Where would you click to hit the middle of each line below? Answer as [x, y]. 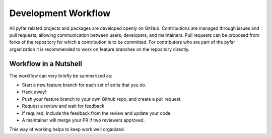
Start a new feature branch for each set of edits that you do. [84, 85]
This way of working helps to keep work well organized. [67, 129]
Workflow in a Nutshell [46, 64]
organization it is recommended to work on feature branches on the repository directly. [99, 49]
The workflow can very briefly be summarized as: [61, 76]
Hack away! [34, 92]
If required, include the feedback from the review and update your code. [97, 113]
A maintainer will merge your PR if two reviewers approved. [83, 120]
